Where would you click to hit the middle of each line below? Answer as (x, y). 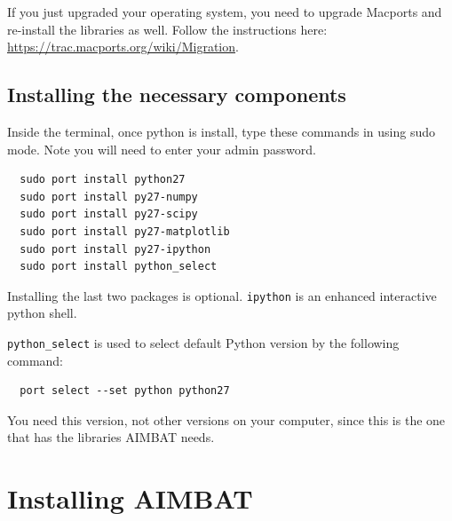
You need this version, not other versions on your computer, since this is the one (226, 419)
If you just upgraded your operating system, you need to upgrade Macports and (225, 12)
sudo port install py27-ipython (115, 249)
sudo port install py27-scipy (109, 214)
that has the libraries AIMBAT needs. (111, 437)
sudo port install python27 (103, 180)
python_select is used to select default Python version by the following (203, 342)
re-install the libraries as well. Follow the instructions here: (167, 29)
